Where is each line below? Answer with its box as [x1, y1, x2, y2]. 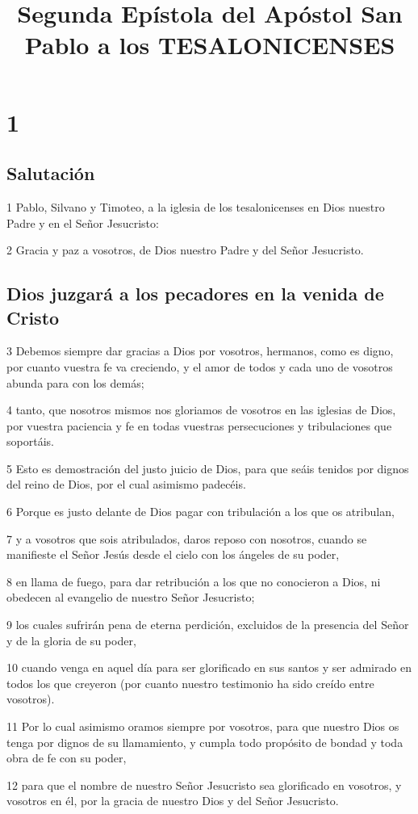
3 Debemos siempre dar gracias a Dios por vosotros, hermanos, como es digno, [6, 342, 394, 359]
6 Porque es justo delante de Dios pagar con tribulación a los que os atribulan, [6, 503, 395, 520]
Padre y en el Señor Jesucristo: [6, 214, 159, 231]
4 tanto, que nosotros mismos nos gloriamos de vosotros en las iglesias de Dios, [6, 401, 396, 418]
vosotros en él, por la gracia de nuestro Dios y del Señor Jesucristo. [6, 792, 339, 809]
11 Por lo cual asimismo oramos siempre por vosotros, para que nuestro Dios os [6, 718, 399, 735]
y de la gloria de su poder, [6, 631, 136, 648]
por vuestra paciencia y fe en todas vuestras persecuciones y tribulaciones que [6, 417, 392, 434]
